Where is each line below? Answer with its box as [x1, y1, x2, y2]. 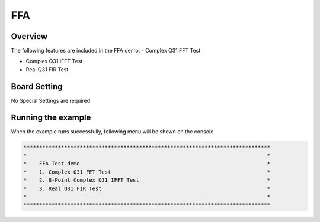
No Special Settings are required [11, 97, 91, 104]
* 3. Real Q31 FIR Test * [23, 185, 271, 192]
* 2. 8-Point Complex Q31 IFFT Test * [23, 177, 271, 184]
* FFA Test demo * [23, 160, 271, 167]
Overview [11, 31, 48, 41]
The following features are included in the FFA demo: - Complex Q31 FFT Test [11, 47, 201, 54]
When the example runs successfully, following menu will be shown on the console [11, 128, 214, 135]
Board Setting [11, 81, 63, 92]
